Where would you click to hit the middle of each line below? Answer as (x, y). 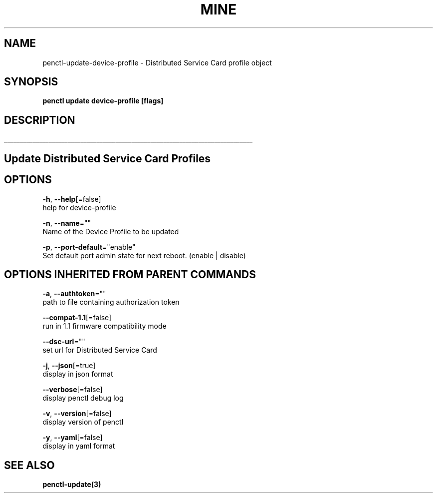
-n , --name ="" (67, 223)
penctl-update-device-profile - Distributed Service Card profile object (157, 62)
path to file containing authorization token (111, 302)
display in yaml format (79, 446)
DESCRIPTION (40, 120)
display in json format (78, 374)
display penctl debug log (83, 398)
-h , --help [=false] (72, 199)
